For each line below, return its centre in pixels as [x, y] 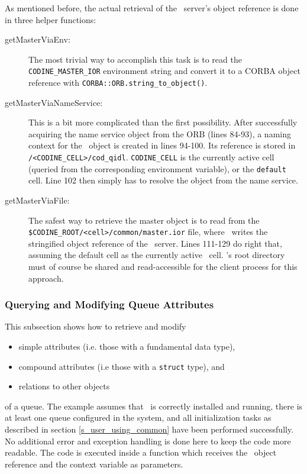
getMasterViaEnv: [38, 39]
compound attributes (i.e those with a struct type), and [122, 366]
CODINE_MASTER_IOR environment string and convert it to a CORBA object [164, 71]
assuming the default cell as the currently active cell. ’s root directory [157, 255]
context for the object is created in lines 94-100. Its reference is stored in [162, 145]
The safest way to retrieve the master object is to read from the [144, 220]
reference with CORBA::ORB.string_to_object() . [118, 83]
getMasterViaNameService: [54, 102]
